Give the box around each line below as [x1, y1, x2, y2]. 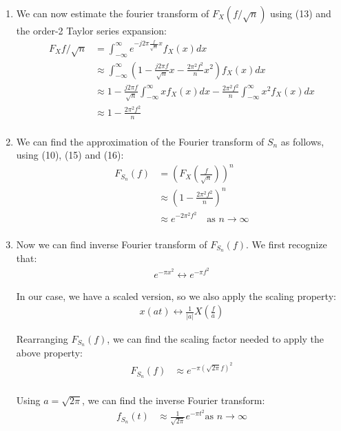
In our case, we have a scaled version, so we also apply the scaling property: [16, 288, 336, 303]
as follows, [280, 134, 324, 148]
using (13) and [270, 6, 331, 20]
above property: [16, 345, 83, 360]
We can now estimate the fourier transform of [16, 6, 209, 20]
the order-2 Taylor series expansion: [16, 23, 167, 37]
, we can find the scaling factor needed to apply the [107, 331, 324, 345]
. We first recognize [246, 237, 327, 251]
